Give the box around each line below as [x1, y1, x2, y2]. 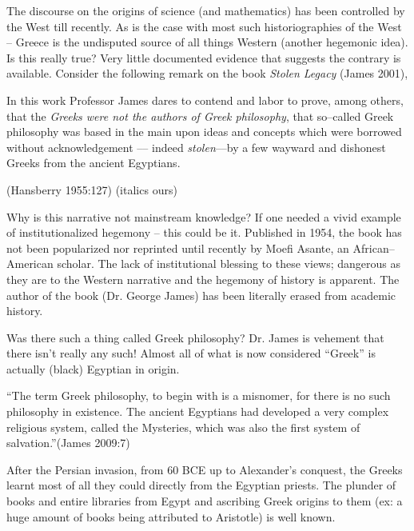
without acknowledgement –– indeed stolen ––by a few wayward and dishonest [6, 138, 386, 155]
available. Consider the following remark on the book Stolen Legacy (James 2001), [6, 65, 408, 82]
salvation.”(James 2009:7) [6, 434, 130, 451]
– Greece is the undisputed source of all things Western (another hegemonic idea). [6, 34, 408, 50]
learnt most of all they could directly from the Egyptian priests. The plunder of [6, 477, 396, 493]
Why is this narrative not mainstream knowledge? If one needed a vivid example [6, 208, 401, 225]
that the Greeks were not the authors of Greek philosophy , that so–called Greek [6, 107, 394, 124]
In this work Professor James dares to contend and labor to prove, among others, [6, 91, 404, 108]
